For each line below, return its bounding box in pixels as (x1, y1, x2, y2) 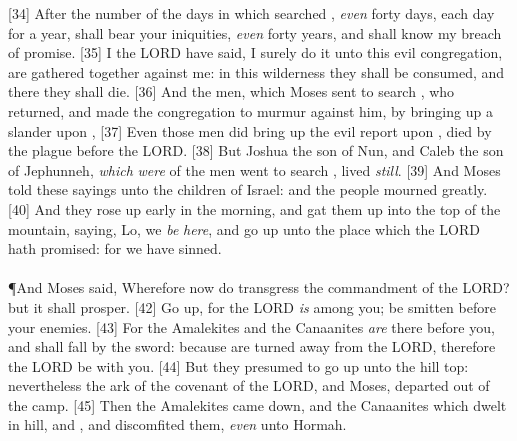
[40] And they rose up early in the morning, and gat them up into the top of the (8, 198, 501, 219)
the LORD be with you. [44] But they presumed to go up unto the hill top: (8, 355, 469, 376)
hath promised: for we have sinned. (8, 238, 222, 259)
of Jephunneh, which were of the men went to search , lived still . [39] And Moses (8, 159, 501, 180)
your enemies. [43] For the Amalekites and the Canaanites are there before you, (8, 316, 495, 337)
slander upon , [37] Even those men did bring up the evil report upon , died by (8, 120, 492, 141)
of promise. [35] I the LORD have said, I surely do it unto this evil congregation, (8, 42, 503, 63)
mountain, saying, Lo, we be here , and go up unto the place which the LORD (8, 218, 480, 239)
